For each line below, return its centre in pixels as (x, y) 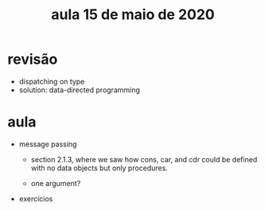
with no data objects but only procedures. (99, 168)
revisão (33, 59)
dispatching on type (52, 81)
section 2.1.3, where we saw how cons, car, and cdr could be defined (144, 159)
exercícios (36, 198)
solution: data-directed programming (80, 90)
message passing (48, 144)
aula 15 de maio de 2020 (133, 15)
